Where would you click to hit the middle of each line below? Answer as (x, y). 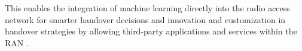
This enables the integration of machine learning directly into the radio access (147, 8)
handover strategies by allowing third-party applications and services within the (151, 31)
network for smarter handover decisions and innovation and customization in (145, 19)
